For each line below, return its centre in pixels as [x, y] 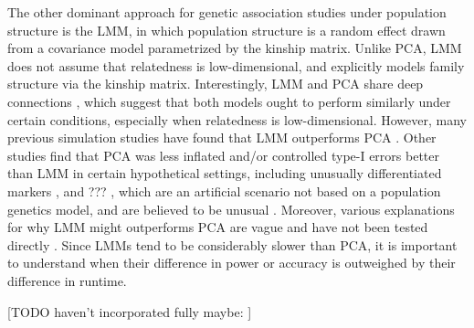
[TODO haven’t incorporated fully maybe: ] [130, 311]
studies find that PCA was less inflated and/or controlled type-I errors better [224, 155]
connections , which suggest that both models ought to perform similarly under [229, 101]
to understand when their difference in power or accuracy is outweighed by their [232, 263]
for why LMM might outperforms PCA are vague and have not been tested [218, 227]
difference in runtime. [67, 280]
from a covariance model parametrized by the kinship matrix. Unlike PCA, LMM [235, 48]
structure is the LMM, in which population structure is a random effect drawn [226, 30]
